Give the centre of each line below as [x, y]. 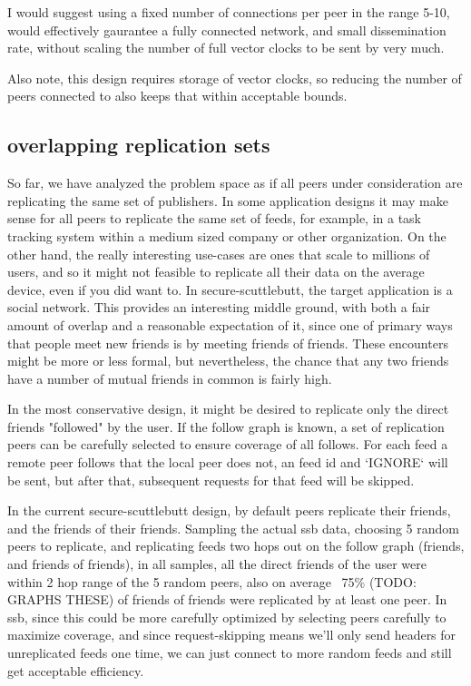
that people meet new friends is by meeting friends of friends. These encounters [228, 343]
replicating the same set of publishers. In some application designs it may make [228, 200]
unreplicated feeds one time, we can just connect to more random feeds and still [230, 653]
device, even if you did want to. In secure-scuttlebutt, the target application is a [230, 289]
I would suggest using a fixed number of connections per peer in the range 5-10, [229, 12]
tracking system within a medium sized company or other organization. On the [227, 235]
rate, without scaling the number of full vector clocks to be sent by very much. [226, 48]
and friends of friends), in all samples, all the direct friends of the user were [217, 564]
